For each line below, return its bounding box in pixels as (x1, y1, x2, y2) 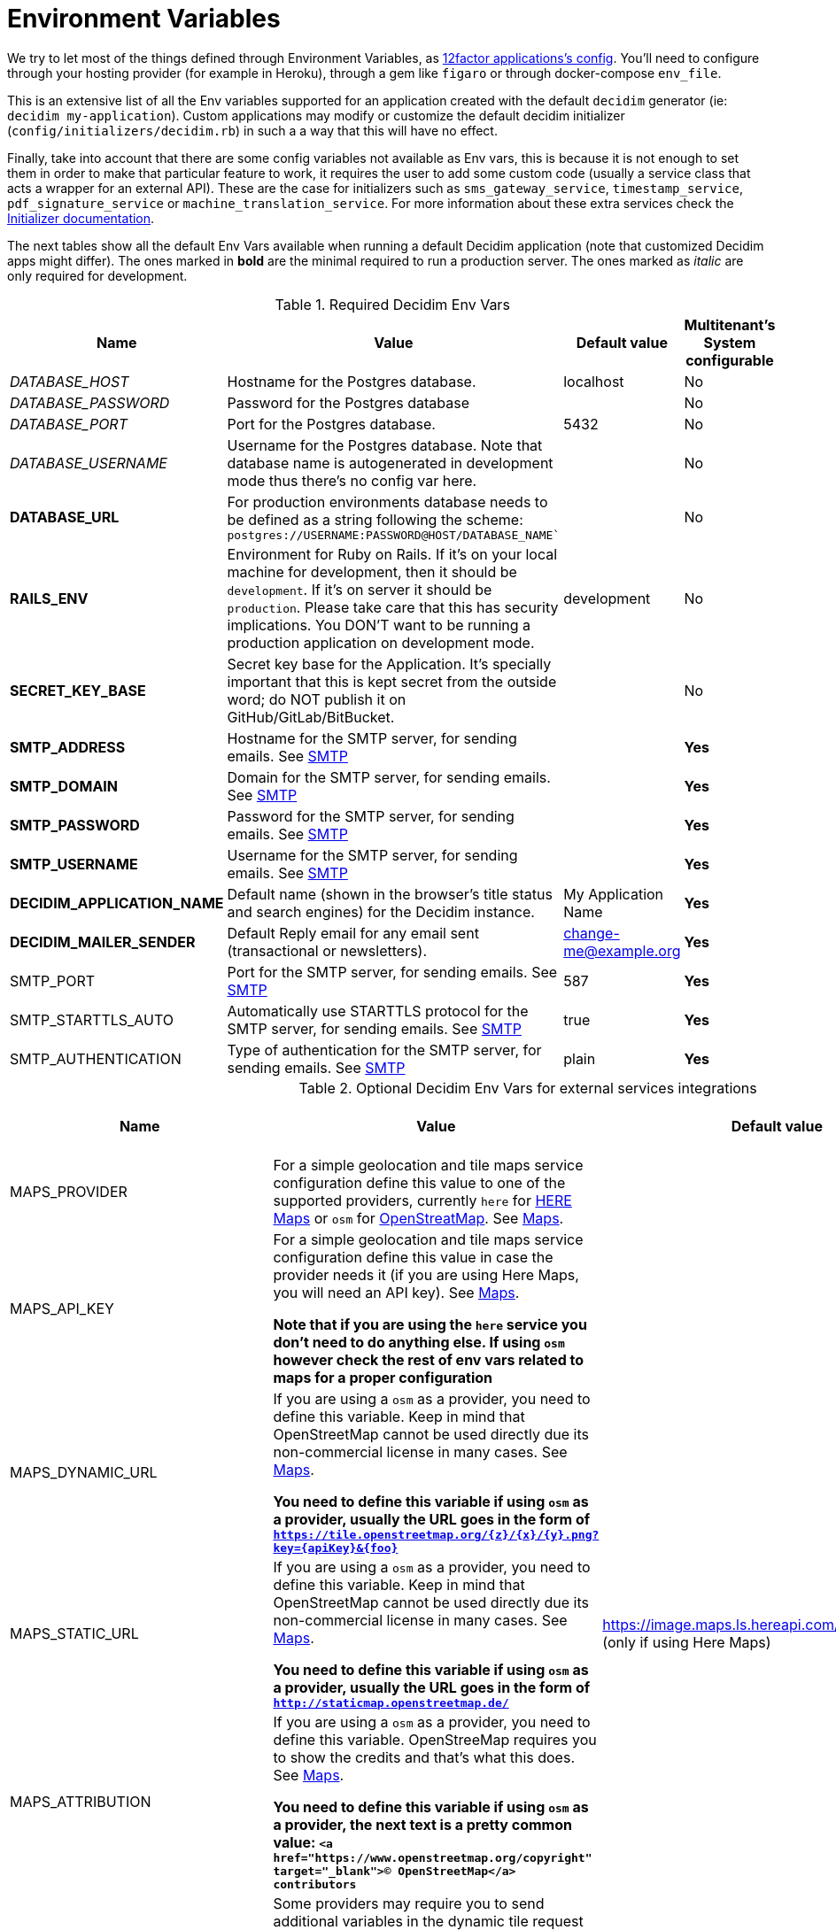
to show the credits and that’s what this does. (273, 1748, 575, 1766)
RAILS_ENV (10, 589, 89, 607)
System (703, 333, 756, 351)
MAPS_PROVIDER (10, 1182, 128, 1200)
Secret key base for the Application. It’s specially (227, 654, 552, 673)
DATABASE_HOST (10, 372, 129, 390)
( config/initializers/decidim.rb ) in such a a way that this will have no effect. (7, 122, 498, 138)
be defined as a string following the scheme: (227, 510, 523, 529)
